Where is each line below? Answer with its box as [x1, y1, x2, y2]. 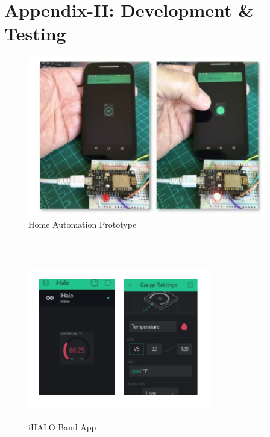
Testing [4, 21, 66, 46]
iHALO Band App [28, 420, 96, 433]
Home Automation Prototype [28, 218, 137, 231]
